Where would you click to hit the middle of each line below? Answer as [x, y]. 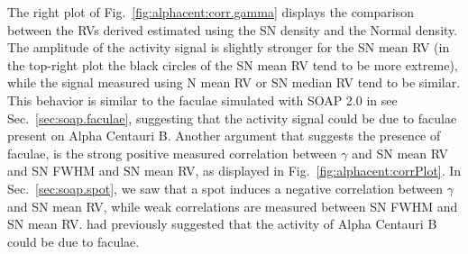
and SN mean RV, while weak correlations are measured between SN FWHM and [233, 206]
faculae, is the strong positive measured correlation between [172, 153]
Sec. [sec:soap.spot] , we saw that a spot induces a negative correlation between [225, 188]
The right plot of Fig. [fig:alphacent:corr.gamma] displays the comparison [211, 12]
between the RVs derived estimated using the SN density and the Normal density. [233, 29]
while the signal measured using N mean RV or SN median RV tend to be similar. [234, 82]
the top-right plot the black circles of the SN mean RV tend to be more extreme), [233, 64]
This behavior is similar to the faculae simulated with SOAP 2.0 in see [202, 100]
